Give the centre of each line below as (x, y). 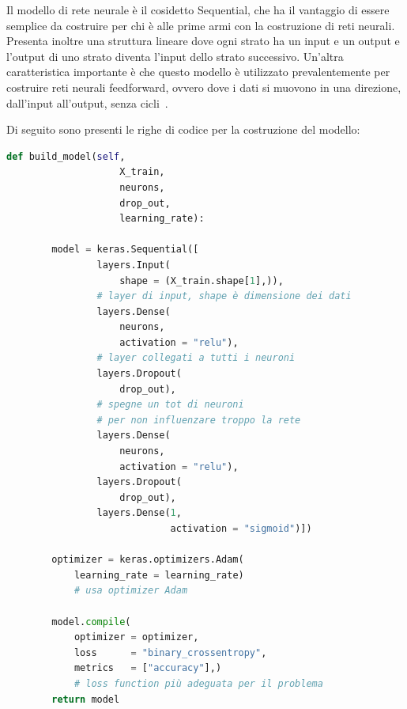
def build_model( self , (66, 156)
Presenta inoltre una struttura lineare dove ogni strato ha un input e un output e (203, 41)
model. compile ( (91, 622)
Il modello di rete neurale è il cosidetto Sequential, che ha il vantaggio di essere (198, 9)
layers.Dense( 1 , (139, 513)
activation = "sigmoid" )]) (241, 529)
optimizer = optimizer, (136, 637)
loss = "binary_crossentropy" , (170, 652)
